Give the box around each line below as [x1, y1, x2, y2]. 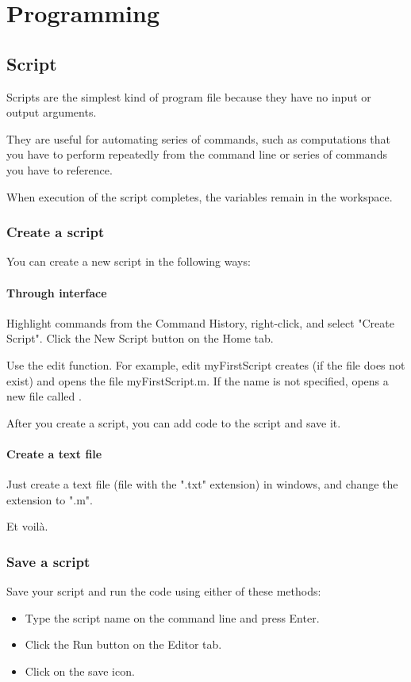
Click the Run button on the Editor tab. [25, 636, 222, 653]
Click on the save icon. [25, 662, 135, 679]
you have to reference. [6, 161, 113, 178]
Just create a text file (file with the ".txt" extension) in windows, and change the [6, 476, 398, 492]
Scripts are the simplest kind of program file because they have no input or [6, 88, 371, 105]
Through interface [6, 284, 107, 301]
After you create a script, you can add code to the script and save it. [6, 414, 341, 431]
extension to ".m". [6, 491, 93, 508]
